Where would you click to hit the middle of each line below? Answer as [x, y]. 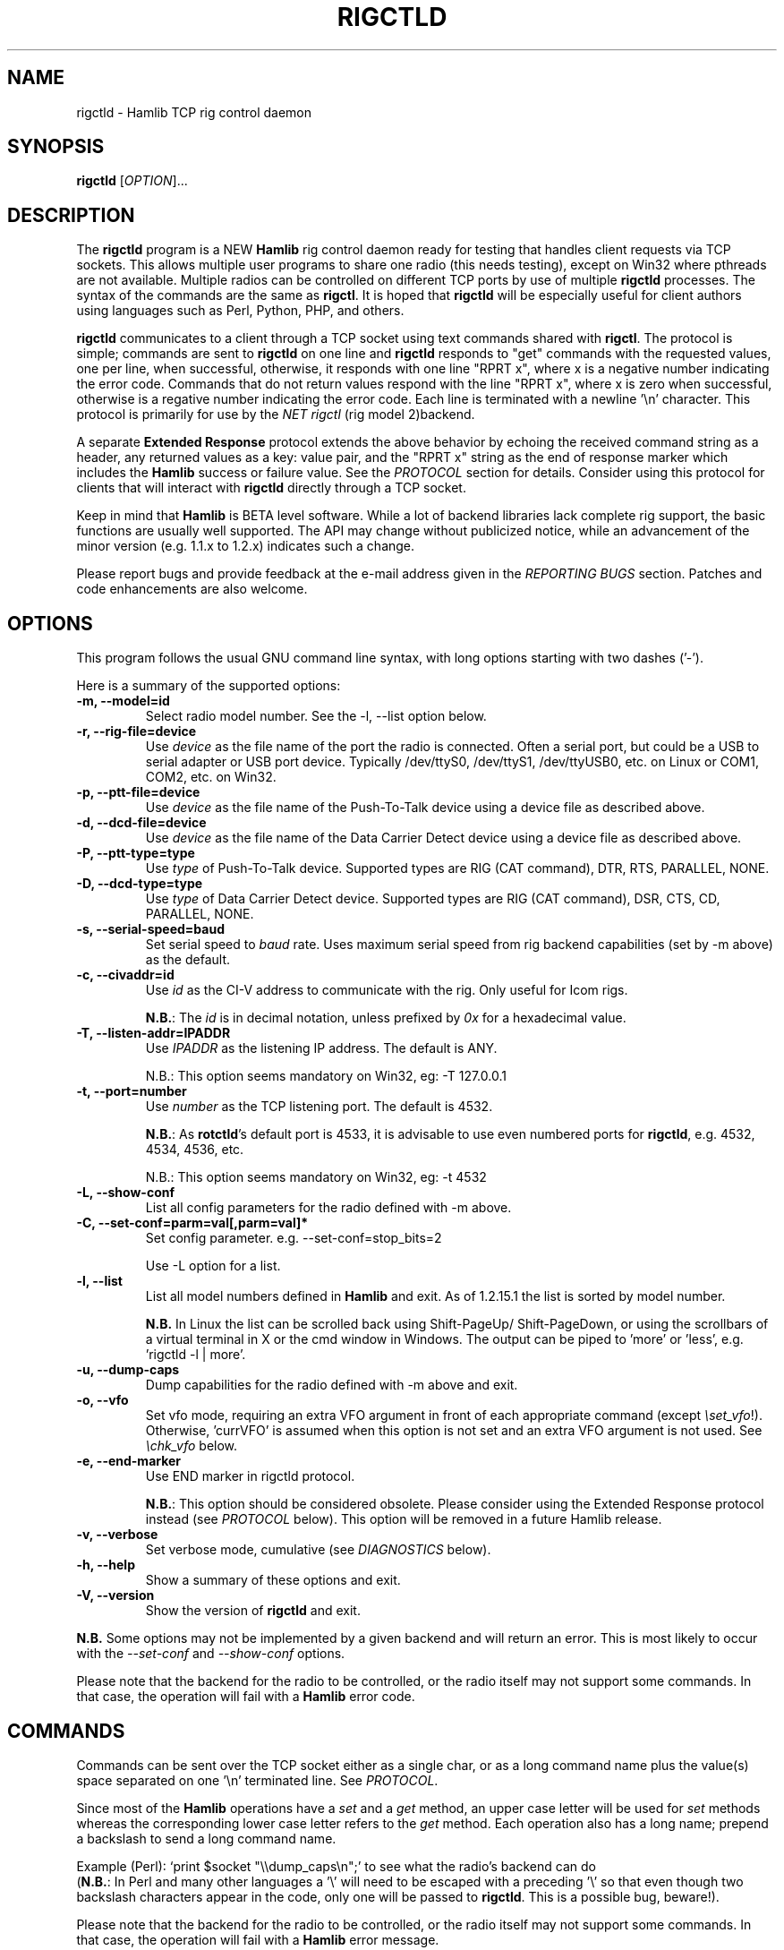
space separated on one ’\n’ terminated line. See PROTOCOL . [257, 1780]
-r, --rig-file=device [136, 731]
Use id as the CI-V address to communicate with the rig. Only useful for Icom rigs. [387, 990]
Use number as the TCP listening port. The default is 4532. [319, 1107]
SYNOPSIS [56, 147]
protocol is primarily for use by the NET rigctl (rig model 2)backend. [276, 415]
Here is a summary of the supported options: [209, 686]
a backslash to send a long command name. [206, 1838]
